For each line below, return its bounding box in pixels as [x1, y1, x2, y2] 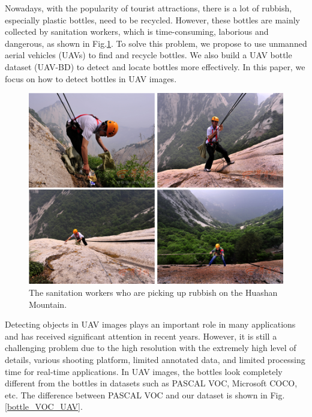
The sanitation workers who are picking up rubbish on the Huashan [29, 286, 278, 298]
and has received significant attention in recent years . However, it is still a [5, 329, 277, 342]
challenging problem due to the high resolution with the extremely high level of [5, 341, 296, 354]
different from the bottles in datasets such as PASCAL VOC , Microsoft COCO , [5, 377, 298, 389]
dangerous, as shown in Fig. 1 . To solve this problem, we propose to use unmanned [5, 37, 307, 49]
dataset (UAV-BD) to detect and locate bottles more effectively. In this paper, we [5, 60, 305, 73]
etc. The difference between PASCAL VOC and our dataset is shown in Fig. [5, 388, 285, 401]
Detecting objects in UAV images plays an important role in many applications [5, 318, 296, 331]
